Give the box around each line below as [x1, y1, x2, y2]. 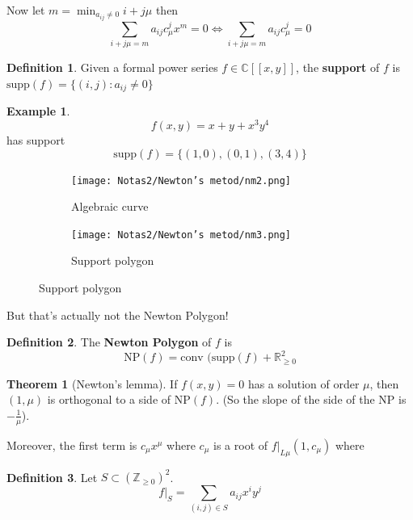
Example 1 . [6, 103, 70, 120]
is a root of [213, 436, 268, 453]
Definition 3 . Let [6, 468, 98, 485]
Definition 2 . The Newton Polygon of [6, 333, 212, 350]
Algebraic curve [71, 198, 149, 215]
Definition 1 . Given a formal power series [6, 59, 218, 76]
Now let [6, 2, 45, 18]
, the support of [296, 59, 380, 76]
